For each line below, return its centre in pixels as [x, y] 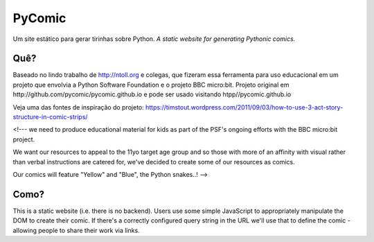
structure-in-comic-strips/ [50, 117]
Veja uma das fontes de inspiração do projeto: [79, 107]
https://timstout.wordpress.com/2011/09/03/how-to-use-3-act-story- [244, 107]
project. [24, 139]
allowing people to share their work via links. [76, 230]
